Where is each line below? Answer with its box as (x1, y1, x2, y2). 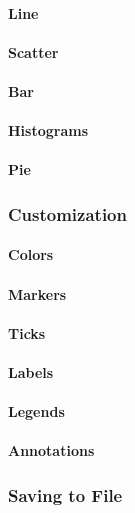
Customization (8, 201, 127, 226)
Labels (8, 361, 54, 382)
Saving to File (8, 482, 123, 507)
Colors (8, 244, 54, 265)
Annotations (8, 440, 95, 461)
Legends (8, 401, 65, 422)
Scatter (8, 41, 59, 62)
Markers (8, 283, 67, 304)
